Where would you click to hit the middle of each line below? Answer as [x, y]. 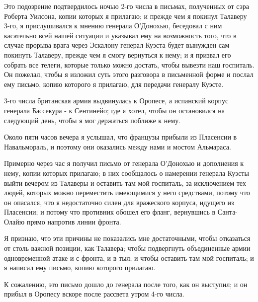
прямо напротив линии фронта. [74, 221]
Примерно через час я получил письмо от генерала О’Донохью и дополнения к [124, 163]
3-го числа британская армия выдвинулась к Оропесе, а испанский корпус [116, 101]
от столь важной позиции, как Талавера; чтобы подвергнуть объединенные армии [127, 248]
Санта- [228, 212]
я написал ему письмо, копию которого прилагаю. [80, 267]
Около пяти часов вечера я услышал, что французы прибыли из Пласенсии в [121, 137]
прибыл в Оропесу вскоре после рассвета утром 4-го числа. [94, 294]
